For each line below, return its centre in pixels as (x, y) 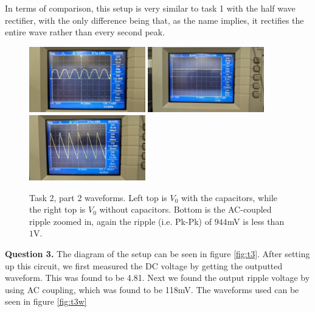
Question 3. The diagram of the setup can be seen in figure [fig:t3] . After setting (157, 253)
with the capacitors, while (230, 197)
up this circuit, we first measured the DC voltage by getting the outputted (144, 265)
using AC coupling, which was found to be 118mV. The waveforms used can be (152, 289)
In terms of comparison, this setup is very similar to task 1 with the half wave (150, 8)
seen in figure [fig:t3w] (46, 301)
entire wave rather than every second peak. (85, 32)
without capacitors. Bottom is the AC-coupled (185, 209)
